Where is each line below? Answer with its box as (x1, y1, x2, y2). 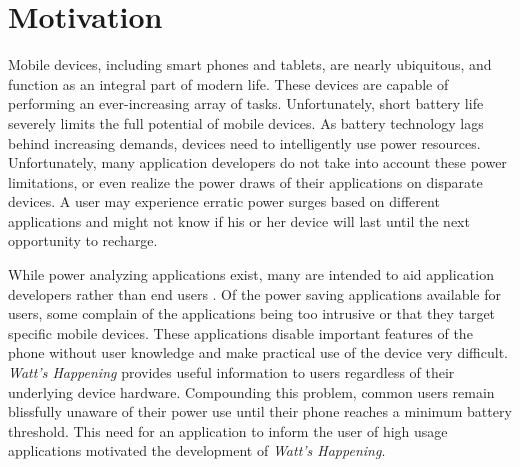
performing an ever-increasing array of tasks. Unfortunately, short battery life (8, 93, 484, 114)
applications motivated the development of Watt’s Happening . (8, 440, 386, 461)
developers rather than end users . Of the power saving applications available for (8, 283, 501, 304)
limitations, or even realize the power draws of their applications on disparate (8, 171, 483, 192)
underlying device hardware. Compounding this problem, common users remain (8, 381, 495, 402)
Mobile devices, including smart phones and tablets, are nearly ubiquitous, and (8, 54, 492, 75)
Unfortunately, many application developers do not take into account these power (8, 152, 507, 173)
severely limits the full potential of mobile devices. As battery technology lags (8, 112, 484, 133)
